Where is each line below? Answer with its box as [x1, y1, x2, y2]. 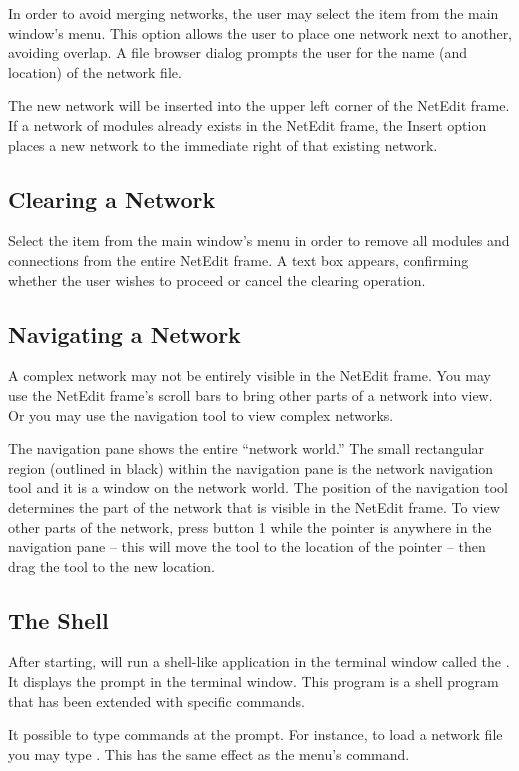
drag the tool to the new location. [8, 555, 215, 576]
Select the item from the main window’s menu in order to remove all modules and [8, 230, 510, 251]
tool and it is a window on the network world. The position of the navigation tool [8, 477, 508, 498]
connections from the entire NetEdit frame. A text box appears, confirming [8, 249, 469, 270]
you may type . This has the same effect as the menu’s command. [8, 743, 410, 764]
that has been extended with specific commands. [8, 690, 305, 711]
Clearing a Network [8, 183, 216, 214]
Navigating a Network [8, 318, 241, 349]
